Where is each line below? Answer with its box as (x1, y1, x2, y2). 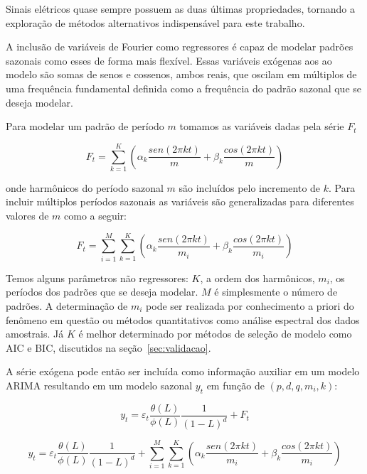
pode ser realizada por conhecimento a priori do (146, 298, 354, 313)
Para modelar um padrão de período (6, 119, 164, 134)
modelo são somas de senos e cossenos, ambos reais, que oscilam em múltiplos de (6, 67, 357, 82)
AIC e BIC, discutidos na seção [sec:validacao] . (6, 340, 211, 355)
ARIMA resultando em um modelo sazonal (6, 377, 193, 392)
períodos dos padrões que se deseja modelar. (6, 284, 198, 299)
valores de (6, 208, 49, 223)
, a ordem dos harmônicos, (200, 270, 315, 285)
